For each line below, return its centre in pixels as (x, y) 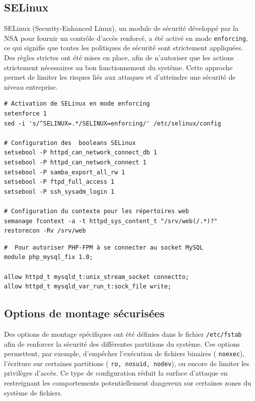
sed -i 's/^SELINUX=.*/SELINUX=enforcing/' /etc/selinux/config (113, 123)
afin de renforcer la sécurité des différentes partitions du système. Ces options (122, 343)
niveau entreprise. (31, 86)
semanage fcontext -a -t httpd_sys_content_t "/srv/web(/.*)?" (111, 221)
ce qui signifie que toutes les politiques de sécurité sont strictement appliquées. (124, 48)
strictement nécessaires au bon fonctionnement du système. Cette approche (118, 67)
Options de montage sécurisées (85, 313)
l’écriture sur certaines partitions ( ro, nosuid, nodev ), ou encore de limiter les (127, 363)
